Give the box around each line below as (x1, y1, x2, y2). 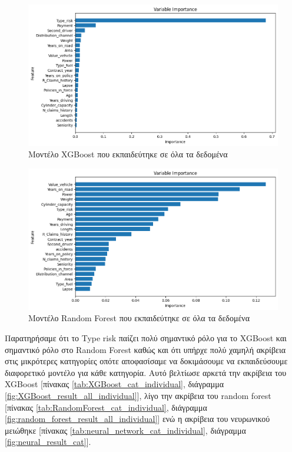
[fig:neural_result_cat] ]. (5, 435, 91, 448)
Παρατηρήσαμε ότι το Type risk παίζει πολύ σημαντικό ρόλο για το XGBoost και (5, 332, 287, 344)
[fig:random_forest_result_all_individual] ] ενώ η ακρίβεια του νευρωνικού (5, 413, 270, 425)
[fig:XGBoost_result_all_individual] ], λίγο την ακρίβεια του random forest (5, 390, 271, 401)
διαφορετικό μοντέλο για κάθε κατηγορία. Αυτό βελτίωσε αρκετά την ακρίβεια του (5, 366, 287, 378)
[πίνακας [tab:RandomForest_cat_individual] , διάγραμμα (5, 401, 207, 413)
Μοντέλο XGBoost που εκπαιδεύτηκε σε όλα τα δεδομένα (28, 148, 228, 160)
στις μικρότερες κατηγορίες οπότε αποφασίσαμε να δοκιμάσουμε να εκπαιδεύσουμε (5, 355, 288, 367)
